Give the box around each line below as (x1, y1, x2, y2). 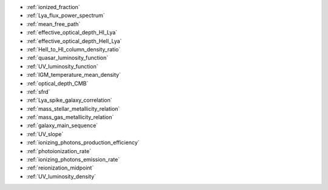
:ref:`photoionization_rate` (26, 147, 91, 154)
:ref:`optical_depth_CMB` (26, 79, 89, 87)
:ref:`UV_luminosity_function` (26, 62, 98, 70)
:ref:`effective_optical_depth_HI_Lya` (26, 29, 118, 36)
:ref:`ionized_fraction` (26, 4, 80, 10)
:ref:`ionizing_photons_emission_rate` (26, 156, 120, 163)
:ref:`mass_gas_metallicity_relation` (26, 114, 114, 121)
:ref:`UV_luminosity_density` (26, 172, 97, 180)
